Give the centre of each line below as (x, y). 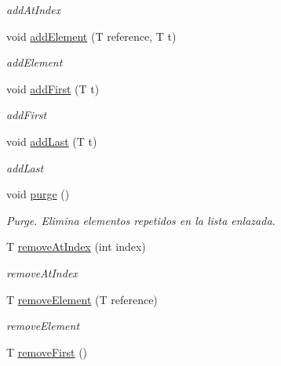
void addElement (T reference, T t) (91, 36)
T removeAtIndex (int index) (76, 246)
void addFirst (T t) (53, 88)
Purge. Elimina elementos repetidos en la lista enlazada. (141, 220)
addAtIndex (34, 9)
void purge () (38, 194)
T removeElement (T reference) (82, 299)
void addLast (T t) (52, 141)
